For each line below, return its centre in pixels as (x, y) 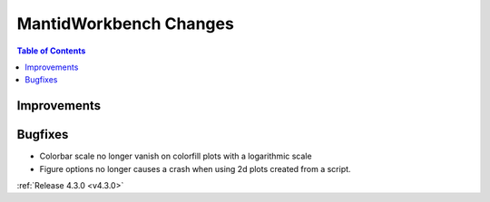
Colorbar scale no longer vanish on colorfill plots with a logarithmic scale (176, 156)
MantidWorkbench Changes (126, 24)
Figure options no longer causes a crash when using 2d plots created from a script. (195, 168)
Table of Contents (51, 51)
